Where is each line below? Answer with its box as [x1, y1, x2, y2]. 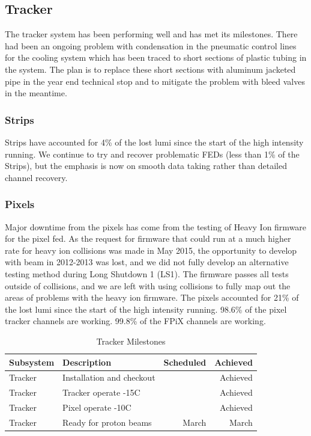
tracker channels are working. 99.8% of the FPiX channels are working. [5, 315, 266, 327]
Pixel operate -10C [62, 401, 131, 414]
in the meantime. [5, 87, 67, 99]
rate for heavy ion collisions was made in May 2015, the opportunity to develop [5, 244, 297, 256]
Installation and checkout [62, 371, 155, 384]
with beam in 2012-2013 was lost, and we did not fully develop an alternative [5, 256, 289, 268]
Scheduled [163, 355, 207, 368]
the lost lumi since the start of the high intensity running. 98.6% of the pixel [5, 302, 287, 315]
